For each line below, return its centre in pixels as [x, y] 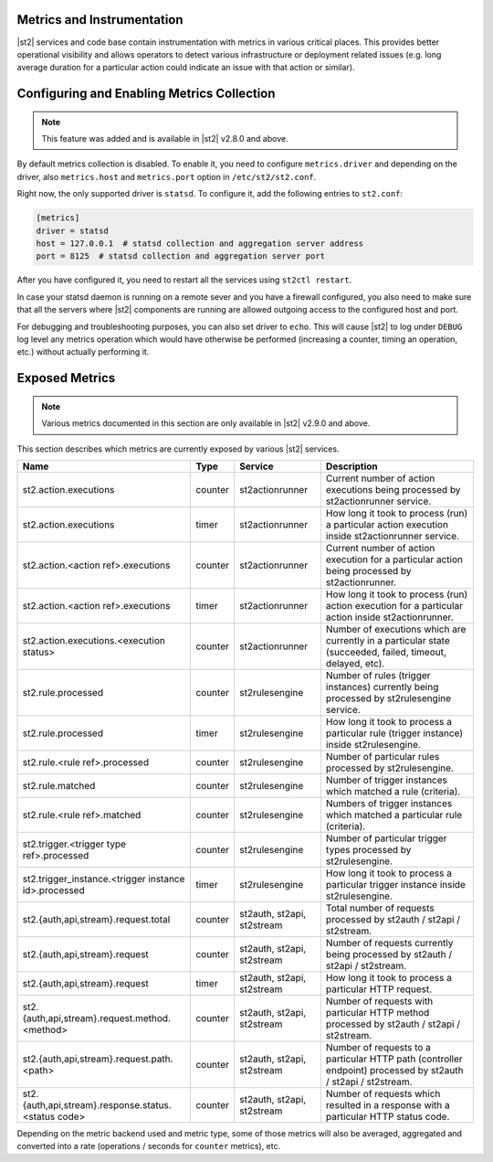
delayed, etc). [355, 663]
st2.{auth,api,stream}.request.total [96, 919]
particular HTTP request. [379, 989]
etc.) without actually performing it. [83, 352]
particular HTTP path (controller [394, 1059]
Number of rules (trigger [378, 675]
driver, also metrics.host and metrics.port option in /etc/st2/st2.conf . [167, 176]
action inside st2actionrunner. [389, 617]
